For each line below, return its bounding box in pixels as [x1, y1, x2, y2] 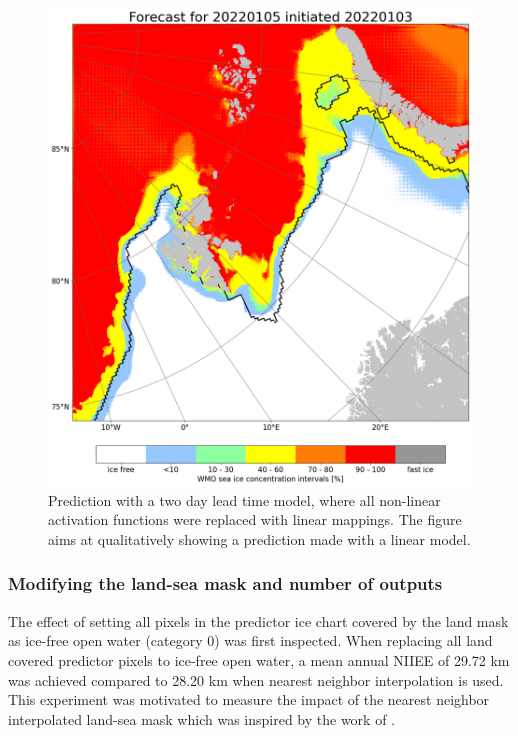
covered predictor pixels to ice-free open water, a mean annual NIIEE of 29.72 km [8, 649, 510, 670]
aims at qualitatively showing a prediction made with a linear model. [48, 528, 471, 549]
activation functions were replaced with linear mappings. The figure [48, 509, 462, 530]
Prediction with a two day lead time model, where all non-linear [48, 489, 441, 510]
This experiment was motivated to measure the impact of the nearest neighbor [8, 689, 490, 710]
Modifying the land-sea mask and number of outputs [8, 571, 443, 596]
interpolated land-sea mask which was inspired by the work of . [8, 708, 395, 729]
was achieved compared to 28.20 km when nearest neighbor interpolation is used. [8, 669, 504, 690]
